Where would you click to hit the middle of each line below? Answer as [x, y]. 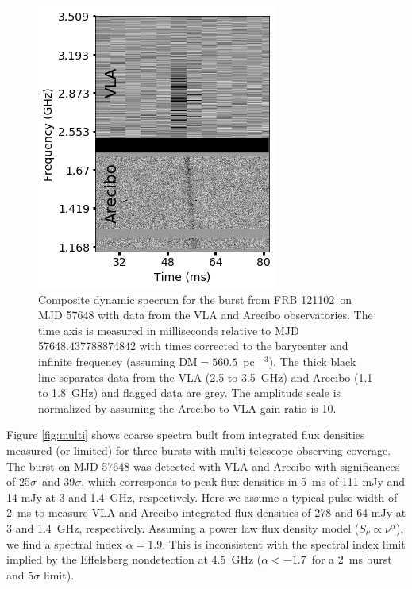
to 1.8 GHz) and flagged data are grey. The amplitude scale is [190, 393]
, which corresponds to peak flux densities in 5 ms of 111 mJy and [243, 481]
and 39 [58, 481]
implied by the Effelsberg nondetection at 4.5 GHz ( [134, 559]
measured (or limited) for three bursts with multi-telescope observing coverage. [199, 450]
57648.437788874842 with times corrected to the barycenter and [193, 346]
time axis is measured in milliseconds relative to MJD [169, 330]
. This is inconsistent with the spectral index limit [284, 543]
